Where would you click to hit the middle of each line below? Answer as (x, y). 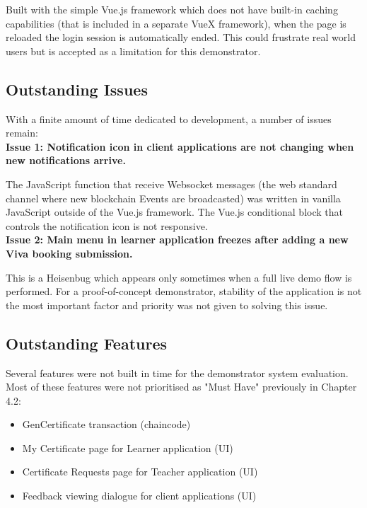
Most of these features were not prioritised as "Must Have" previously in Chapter (181, 387)
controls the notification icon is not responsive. (107, 225)
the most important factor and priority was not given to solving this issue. (167, 305)
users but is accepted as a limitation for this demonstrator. (133, 51)
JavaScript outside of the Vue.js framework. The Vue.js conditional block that (174, 212)
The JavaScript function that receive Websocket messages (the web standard (171, 184)
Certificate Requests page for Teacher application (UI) (140, 472)
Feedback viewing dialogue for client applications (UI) (139, 496)
